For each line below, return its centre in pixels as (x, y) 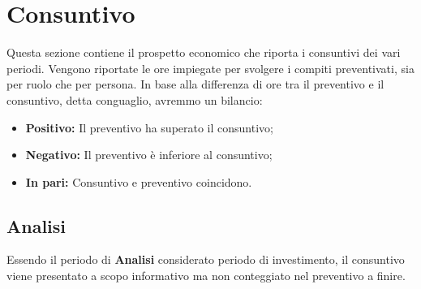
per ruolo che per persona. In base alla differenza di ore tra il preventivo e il (195, 84)
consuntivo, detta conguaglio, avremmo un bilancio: (135, 99)
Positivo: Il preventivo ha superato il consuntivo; (149, 127)
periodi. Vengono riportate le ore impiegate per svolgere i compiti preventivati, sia (210, 68)
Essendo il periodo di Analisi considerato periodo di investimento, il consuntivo (206, 259)
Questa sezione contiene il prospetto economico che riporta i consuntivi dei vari (204, 52)
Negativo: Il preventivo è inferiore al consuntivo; (149, 155)
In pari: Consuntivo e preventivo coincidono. (139, 181)
